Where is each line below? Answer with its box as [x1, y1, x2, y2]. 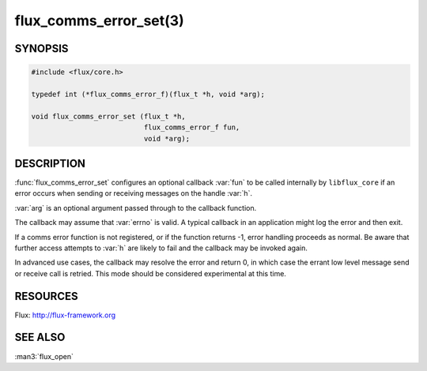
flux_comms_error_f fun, [143, 123, 240, 132]
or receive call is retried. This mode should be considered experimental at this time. [14, 268, 286, 278]
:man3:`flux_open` [14, 351, 74, 361]
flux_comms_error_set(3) [14, 12, 185, 29]
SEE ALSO [14, 331, 66, 344]
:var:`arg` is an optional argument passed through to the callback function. [14, 203, 257, 212]
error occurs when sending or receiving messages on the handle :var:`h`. [14, 189, 253, 198]
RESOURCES [14, 289, 78, 303]
